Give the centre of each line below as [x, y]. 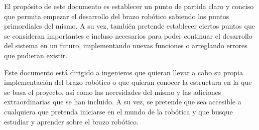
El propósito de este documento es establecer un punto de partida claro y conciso [129, 6]
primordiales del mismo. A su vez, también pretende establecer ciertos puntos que [129, 26]
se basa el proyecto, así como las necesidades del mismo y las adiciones [113, 92]
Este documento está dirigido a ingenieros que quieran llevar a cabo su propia [123, 72]
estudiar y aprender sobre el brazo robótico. [71, 121]
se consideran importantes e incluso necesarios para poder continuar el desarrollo [128, 35]
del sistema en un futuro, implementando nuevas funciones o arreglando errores [126, 45]
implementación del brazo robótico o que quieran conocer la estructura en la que [128, 82]
